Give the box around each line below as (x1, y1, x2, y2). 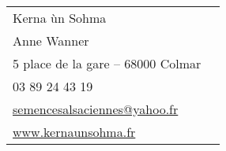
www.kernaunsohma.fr (13, 123, 136, 141)
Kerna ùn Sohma (13, 9, 107, 27)
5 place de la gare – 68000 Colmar (13, 54, 202, 72)
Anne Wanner (13, 31, 89, 50)
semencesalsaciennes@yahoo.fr (13, 100, 179, 118)
